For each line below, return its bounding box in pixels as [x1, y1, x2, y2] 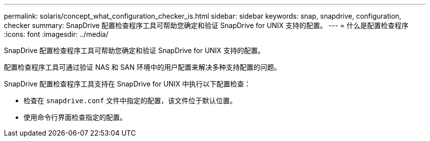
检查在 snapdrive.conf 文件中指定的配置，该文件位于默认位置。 [24, 96, 237, 105]
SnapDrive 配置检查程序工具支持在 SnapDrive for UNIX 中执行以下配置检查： [4, 80, 251, 88]
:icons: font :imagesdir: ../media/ [4, 30, 108, 38]
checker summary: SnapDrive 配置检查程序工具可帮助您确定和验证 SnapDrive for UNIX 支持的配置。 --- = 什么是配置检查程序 [4, 21, 409, 29]
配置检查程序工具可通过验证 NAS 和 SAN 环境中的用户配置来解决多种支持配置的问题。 [4, 63, 281, 71]
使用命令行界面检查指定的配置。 [24, 113, 127, 121]
